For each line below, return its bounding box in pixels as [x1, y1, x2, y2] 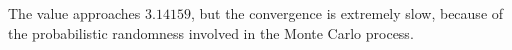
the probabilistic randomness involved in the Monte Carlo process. [8, 22, 414, 43]
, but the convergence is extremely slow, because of [190, 3, 504, 23]
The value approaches [8, 3, 141, 23]
